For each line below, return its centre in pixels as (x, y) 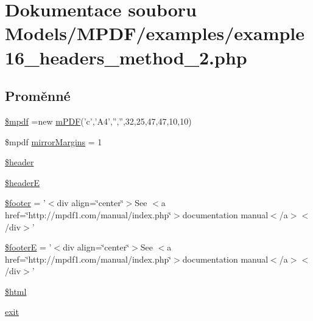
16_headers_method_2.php (126, 57)
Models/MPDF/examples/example (155, 33)
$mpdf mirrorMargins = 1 (54, 141)
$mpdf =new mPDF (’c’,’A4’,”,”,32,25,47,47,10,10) (98, 121)
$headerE (23, 182)
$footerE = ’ (28, 247)
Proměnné (38, 96)
